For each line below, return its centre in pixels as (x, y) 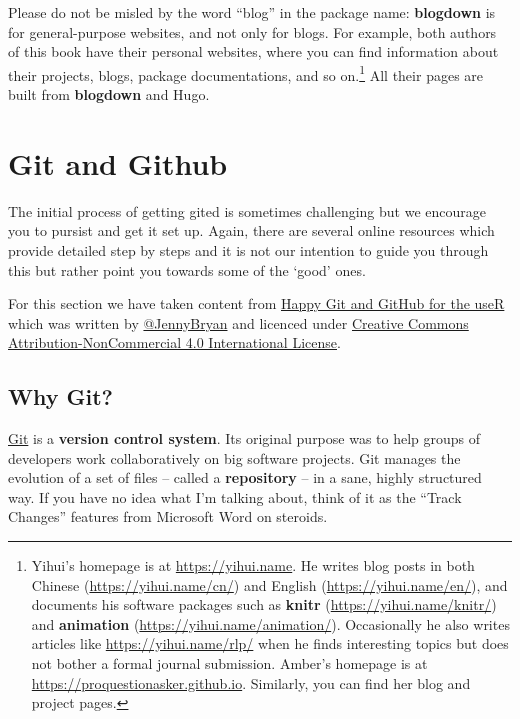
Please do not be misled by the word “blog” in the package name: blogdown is (252, 12)
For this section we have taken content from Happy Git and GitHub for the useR (256, 303)
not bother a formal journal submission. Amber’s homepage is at (229, 663)
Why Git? (60, 396)
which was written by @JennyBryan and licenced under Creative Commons (238, 322)
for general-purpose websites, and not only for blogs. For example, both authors (252, 31)
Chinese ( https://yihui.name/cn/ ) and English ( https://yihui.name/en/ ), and (269, 584)
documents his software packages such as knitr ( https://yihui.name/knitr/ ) (264, 604)
